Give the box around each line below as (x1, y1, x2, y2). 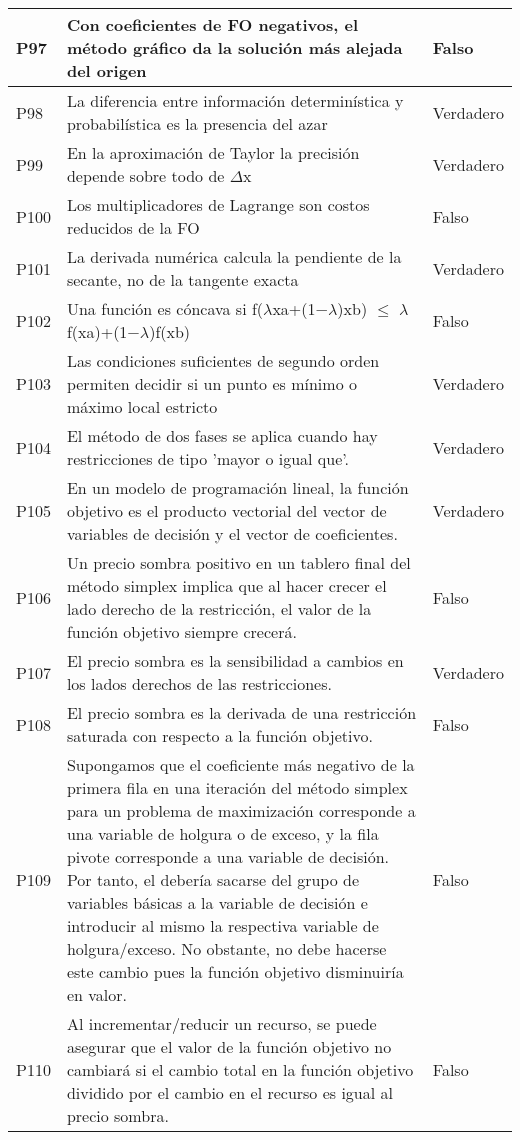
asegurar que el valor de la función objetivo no (66, 1035, 392, 1058)
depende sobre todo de (66, 164, 225, 187)
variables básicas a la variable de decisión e (66, 891, 368, 914)
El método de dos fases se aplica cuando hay (66, 424, 378, 447)
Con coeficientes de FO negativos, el (66, 13, 358, 36)
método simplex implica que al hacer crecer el (66, 574, 387, 597)
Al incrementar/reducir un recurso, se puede (66, 1012, 377, 1035)
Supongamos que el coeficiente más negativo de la (66, 753, 415, 776)
